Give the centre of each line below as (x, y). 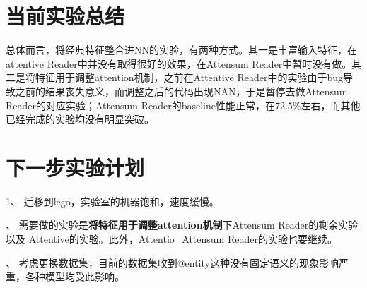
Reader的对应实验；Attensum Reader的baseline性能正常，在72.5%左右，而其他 (183, 105)
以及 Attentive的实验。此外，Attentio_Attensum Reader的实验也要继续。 (171, 239)
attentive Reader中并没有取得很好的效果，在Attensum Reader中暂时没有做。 (179, 63)
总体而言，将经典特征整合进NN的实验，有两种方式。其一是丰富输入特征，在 (181, 50)
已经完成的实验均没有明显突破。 (80, 119)
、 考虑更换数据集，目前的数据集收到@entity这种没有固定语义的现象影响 (172, 262)
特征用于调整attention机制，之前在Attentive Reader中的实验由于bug (189, 77)
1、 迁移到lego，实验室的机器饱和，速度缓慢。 (112, 201)
